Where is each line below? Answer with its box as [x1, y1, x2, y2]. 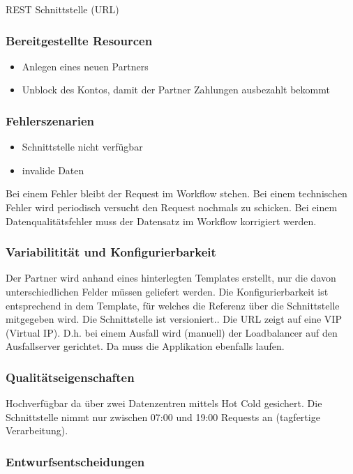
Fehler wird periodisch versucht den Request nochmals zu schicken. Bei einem [6, 200, 338, 214]
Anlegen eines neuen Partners [22, 59, 149, 73]
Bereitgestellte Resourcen [6, 31, 153, 49]
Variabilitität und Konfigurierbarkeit [6, 243, 216, 261]
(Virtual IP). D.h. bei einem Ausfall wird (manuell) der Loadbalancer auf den [6, 325, 338, 339]
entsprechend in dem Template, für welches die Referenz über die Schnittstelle [6, 298, 340, 312]
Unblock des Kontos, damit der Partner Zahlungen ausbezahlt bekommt [22, 82, 330, 97]
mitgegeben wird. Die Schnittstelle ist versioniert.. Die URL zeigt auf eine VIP [6, 312, 342, 326]
